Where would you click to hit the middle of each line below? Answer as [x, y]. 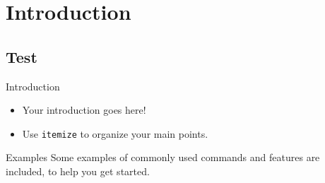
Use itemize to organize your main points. [115, 133]
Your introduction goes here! [84, 110]
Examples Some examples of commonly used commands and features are [163, 157]
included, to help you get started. [78, 171]
